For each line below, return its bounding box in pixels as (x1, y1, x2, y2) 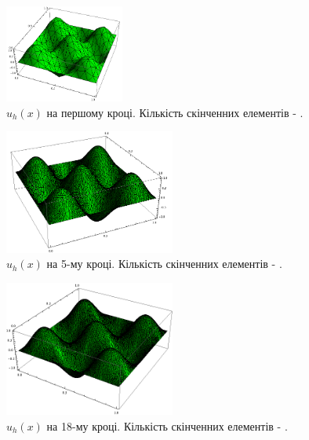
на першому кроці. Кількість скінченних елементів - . (46, 104, 304, 120)
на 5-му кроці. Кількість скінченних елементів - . (46, 255, 282, 272)
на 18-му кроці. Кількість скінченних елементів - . (46, 417, 288, 434)
